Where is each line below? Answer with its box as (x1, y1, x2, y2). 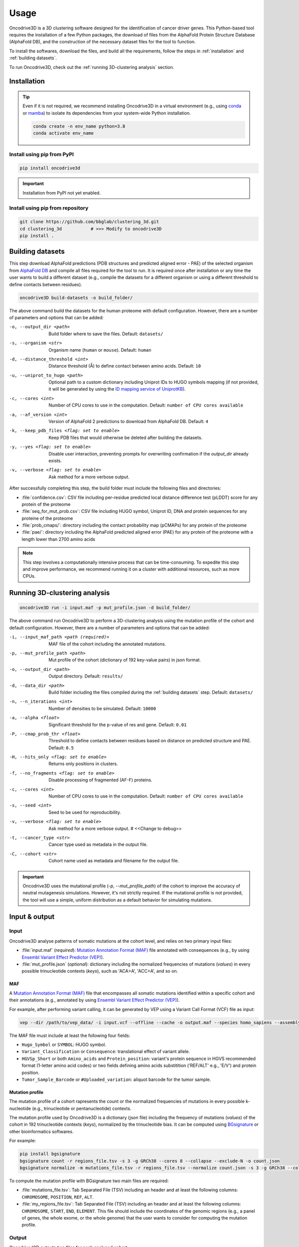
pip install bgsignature (19, 1151, 81, 1157)
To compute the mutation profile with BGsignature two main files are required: (9, 1178, 169, 1184)
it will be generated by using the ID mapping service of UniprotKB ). (48, 386, 186, 392)
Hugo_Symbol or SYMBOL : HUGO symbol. (21, 1041, 107, 1047)
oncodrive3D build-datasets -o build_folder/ (19, 295, 133, 300)
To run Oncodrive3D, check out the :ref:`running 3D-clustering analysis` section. (9, 64, 174, 70)
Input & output (9, 912, 55, 921)
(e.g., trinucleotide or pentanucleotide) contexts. (32, 1105, 132, 1111)
